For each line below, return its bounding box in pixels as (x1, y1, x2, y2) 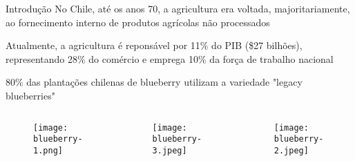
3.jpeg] (152, 145, 187, 155)
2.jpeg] (274, 145, 309, 155)
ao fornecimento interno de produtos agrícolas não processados (6, 15, 270, 29)
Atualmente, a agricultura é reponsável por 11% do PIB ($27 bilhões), (6, 38, 303, 53)
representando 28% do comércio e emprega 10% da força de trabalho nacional (6, 51, 334, 66)
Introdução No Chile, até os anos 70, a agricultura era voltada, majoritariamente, (6, 1, 350, 15)
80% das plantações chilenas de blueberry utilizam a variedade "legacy (6, 75, 303, 89)
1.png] (33, 145, 63, 155)
